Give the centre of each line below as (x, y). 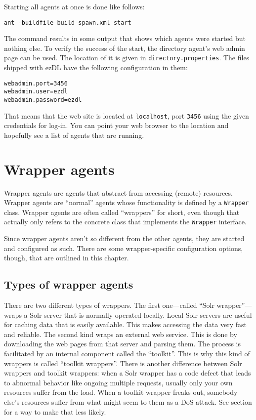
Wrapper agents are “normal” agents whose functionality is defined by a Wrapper (127, 202)
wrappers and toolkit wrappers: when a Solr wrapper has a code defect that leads (128, 373)
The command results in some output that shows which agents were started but (125, 38)
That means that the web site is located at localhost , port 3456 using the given (127, 115)
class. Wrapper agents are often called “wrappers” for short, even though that (122, 212)
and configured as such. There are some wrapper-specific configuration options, (124, 248)
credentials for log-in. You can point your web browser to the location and (116, 125)
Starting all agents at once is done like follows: (74, 6)
